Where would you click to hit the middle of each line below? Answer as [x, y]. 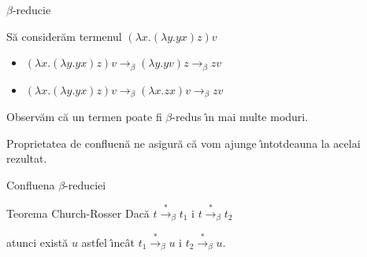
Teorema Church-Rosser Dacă [78, 213]
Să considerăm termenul [64, 36]
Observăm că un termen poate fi [84, 117]
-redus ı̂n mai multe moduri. [240, 117]
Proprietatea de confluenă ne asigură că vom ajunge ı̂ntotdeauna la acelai [183, 143]
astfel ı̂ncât [108, 242]
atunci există [37, 242]
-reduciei [85, 184]
